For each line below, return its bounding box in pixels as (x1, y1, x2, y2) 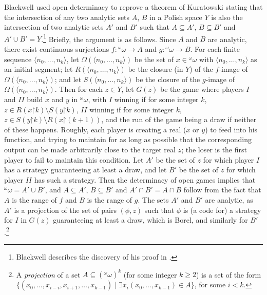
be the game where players (160, 84, 244, 94)
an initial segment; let (4, 64, 73, 74)
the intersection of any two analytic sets (4, 11, 130, 22)
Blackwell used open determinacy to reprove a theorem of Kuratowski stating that (4, 2, 263, 12)
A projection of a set (16, 269, 81, 280)
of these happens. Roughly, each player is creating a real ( (4, 124, 186, 134)
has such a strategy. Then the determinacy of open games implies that (34, 174, 256, 185)
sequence (4, 53, 32, 64)
